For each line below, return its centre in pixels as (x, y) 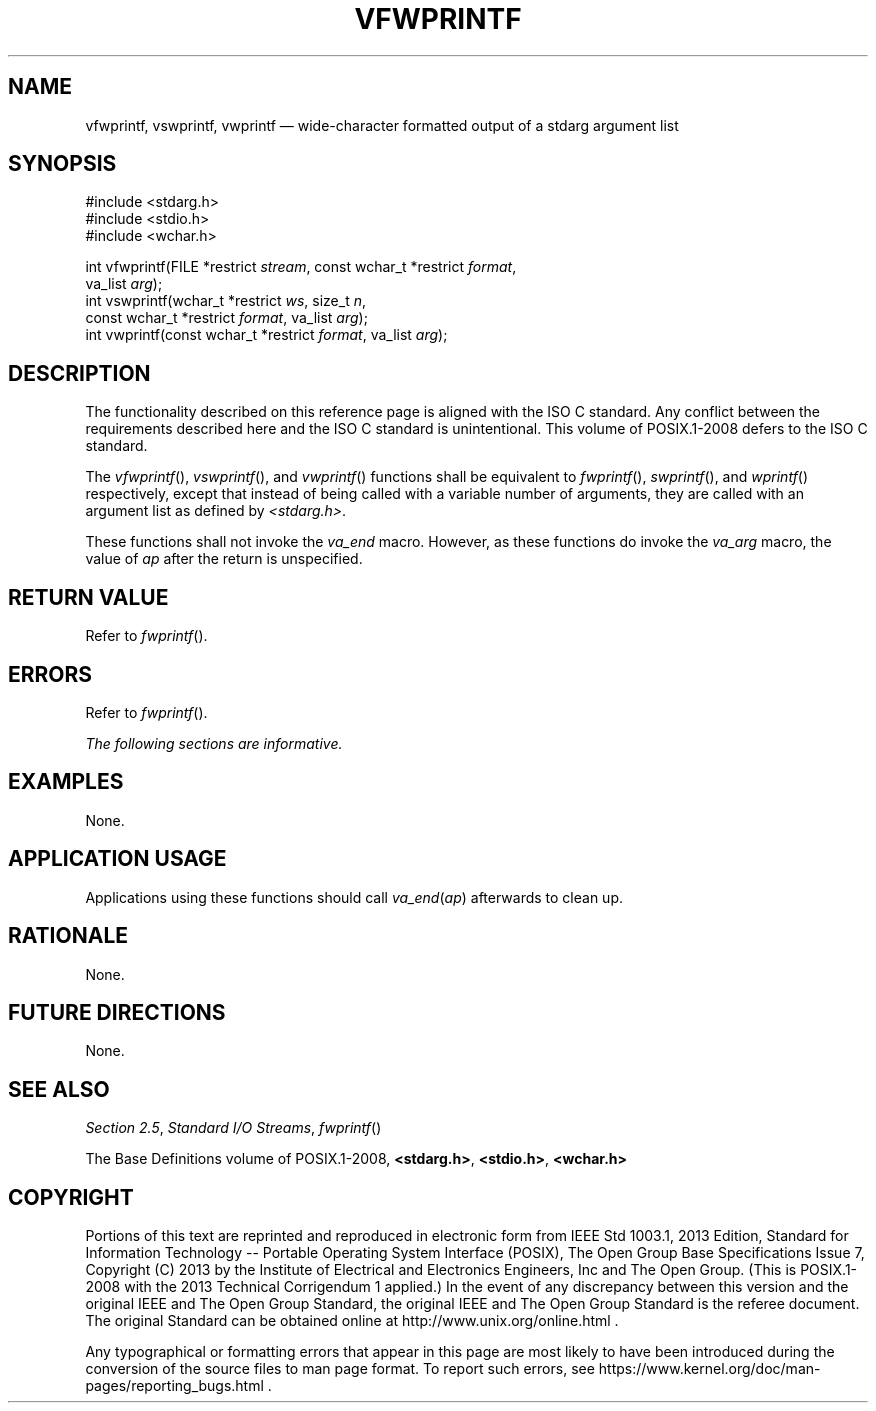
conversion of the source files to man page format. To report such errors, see (340, 1369)
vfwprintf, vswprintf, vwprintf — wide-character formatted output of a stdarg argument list (382, 125)
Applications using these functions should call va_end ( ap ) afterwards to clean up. (354, 897)
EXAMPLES (66, 782)
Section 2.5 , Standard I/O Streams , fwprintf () (233, 1128)
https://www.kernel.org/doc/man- (709, 1369)
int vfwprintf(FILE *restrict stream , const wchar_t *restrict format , (301, 267)
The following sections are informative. (214, 743)
